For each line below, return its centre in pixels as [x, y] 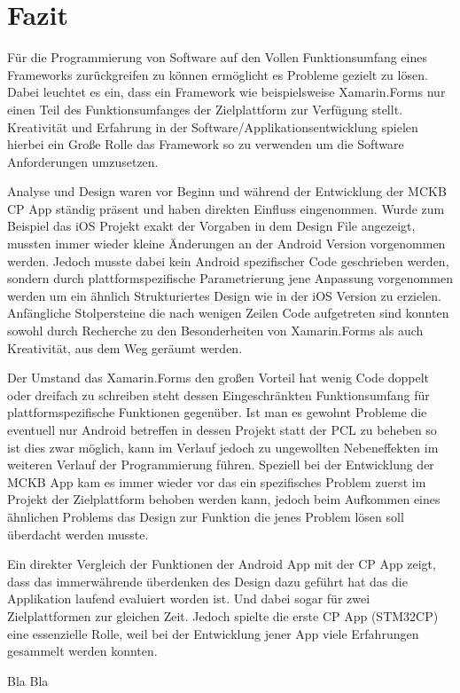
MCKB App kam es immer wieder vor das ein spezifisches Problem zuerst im [217, 481]
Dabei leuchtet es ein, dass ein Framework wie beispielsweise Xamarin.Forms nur [226, 92]
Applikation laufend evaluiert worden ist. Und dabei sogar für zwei [189, 598]
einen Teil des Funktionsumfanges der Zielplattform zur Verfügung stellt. [205, 109]
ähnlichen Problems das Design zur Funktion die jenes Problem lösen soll [206, 516]
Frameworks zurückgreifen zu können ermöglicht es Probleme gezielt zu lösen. [218, 74]
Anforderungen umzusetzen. [83, 161]
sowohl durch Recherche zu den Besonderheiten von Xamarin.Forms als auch [215, 331]
